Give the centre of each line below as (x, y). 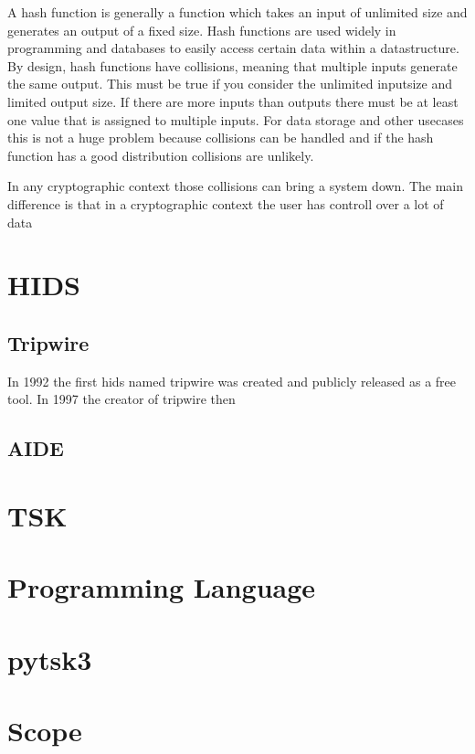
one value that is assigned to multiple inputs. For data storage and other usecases (236, 119)
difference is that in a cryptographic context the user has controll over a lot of (226, 203)
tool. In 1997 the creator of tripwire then (121, 399)
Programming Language (162, 587)
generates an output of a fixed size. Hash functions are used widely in (202, 30)
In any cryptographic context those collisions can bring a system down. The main (236, 186)
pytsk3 (50, 658)
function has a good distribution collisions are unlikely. (161, 155)
